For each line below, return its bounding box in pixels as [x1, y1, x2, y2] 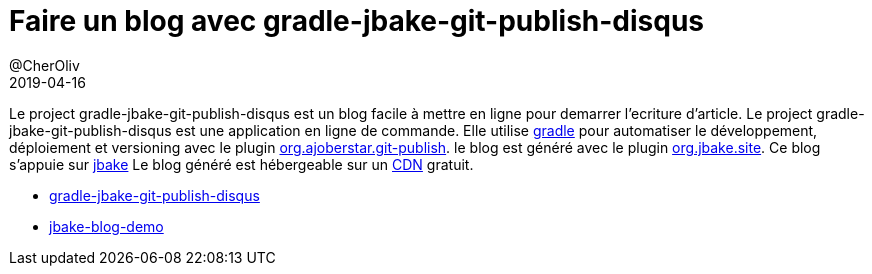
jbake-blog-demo [49, 217, 164, 235]
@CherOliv [9, 56, 80, 74]
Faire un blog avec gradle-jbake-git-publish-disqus [9, 4, 705, 38]
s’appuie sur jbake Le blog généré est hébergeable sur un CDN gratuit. [9, 155, 474, 173]
